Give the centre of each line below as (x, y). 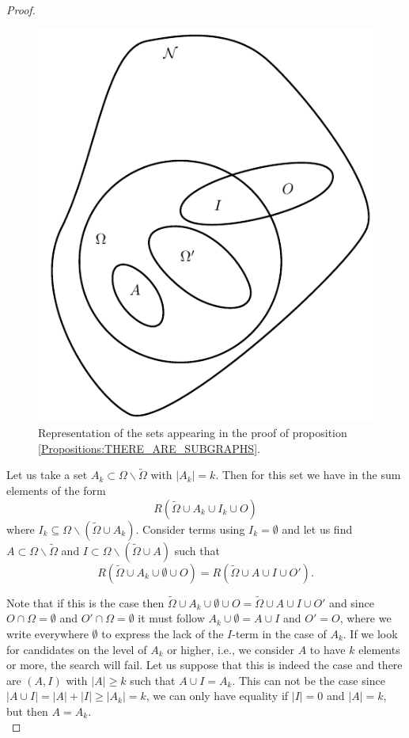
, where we (365, 618)
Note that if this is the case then (85, 602)
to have (328, 649)
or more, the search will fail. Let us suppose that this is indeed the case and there (204, 665)
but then (27, 711)
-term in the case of (279, 633)
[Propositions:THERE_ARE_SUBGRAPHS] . (149, 448)
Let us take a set (47, 475)
